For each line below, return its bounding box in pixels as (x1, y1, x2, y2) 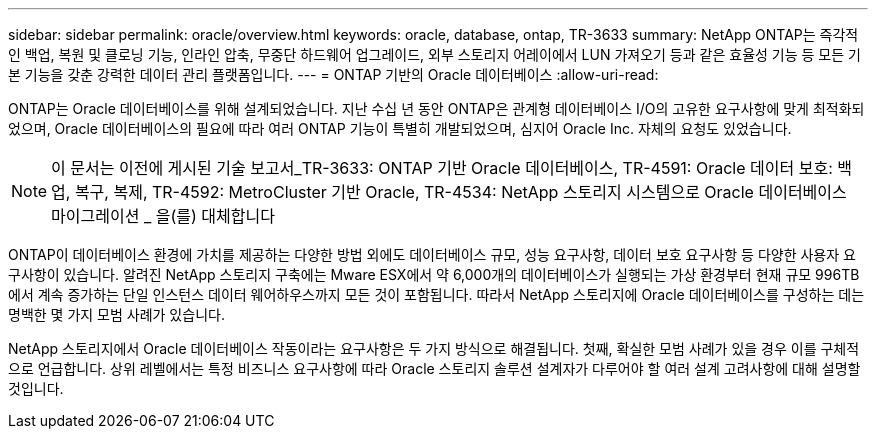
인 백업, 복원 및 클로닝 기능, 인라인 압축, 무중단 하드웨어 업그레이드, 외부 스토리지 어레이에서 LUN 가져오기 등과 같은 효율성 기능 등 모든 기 (8, 46, 861, 63)
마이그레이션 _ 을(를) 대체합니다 (51, 206, 275, 226)
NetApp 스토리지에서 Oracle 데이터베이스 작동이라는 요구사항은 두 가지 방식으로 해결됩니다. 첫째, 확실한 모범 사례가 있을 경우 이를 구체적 (8, 340, 860, 357)
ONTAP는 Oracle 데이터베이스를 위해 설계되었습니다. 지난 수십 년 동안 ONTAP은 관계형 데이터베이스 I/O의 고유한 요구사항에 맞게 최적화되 (8, 100, 865, 117)
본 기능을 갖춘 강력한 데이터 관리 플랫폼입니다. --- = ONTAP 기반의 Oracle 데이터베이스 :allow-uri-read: (8, 66, 659, 83)
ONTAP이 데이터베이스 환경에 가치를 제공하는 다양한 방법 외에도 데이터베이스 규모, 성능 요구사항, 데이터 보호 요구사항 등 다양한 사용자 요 (8, 246, 856, 263)
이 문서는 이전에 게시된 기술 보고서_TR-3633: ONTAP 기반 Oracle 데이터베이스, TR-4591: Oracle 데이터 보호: (51, 158, 833, 178)
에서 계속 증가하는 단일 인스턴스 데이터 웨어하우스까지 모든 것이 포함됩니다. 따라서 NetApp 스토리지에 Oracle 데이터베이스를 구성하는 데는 (8, 286, 865, 303)
